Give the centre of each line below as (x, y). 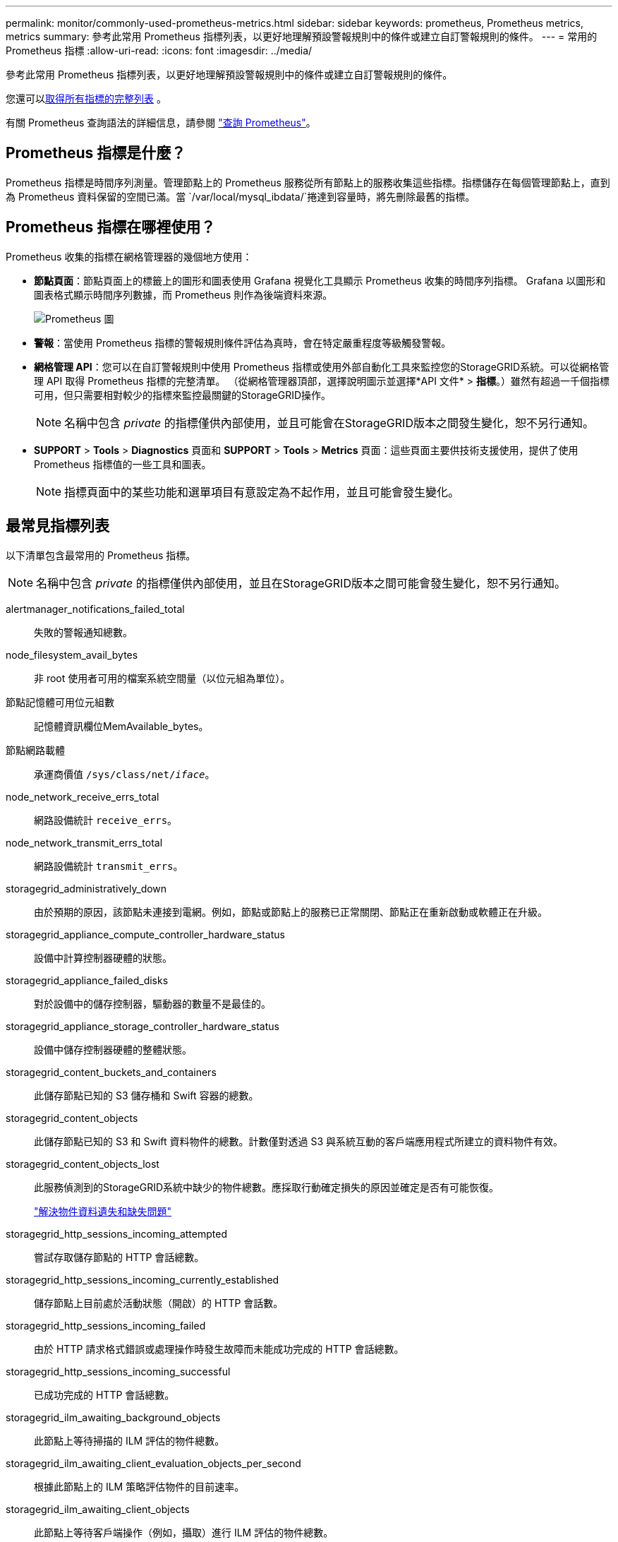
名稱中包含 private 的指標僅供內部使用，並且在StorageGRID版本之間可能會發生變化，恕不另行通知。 (301, 583)
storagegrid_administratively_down (86, 888)
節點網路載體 (35, 750)
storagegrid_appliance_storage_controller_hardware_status (143, 1026)
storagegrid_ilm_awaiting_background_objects (113, 1417)
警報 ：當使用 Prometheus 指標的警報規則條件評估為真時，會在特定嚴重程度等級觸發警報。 (243, 342)
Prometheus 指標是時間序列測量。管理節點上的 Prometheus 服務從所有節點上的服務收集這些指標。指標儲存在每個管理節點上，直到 (308, 182)
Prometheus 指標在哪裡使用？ (111, 227)
